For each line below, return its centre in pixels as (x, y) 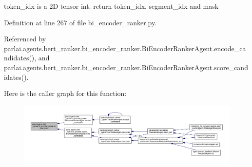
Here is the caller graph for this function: (65, 93)
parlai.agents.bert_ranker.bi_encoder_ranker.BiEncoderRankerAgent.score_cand (126, 67)
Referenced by (25, 39)
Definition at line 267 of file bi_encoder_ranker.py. (80, 22)
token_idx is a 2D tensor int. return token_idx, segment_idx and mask (111, 6)
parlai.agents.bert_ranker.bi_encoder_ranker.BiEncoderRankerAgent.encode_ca (125, 48)
